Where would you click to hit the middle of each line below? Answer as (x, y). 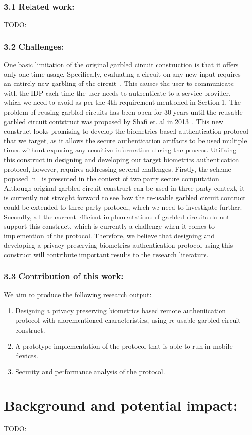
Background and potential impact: (121, 405)
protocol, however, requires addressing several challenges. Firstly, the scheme (118, 169)
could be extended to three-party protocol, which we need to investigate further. (123, 207)
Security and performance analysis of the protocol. (90, 372)
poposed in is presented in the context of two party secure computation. (112, 178)
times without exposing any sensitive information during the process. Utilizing (120, 150)
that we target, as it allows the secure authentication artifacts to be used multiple (126, 140)
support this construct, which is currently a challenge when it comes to (109, 226)
